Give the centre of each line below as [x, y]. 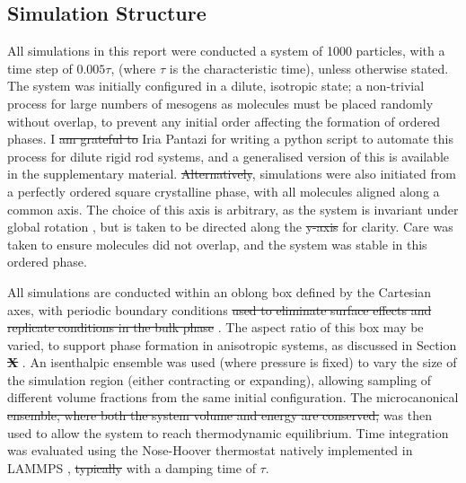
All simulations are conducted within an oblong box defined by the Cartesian [220, 291]
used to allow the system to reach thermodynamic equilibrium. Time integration [228, 432]
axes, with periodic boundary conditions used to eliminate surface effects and [220, 309]
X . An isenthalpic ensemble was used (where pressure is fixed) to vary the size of [232, 362]
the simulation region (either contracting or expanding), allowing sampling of [220, 379]
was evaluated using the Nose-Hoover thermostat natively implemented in [210, 450]
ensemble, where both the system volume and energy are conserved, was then [220, 415]
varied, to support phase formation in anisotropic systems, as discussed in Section [232, 344]
